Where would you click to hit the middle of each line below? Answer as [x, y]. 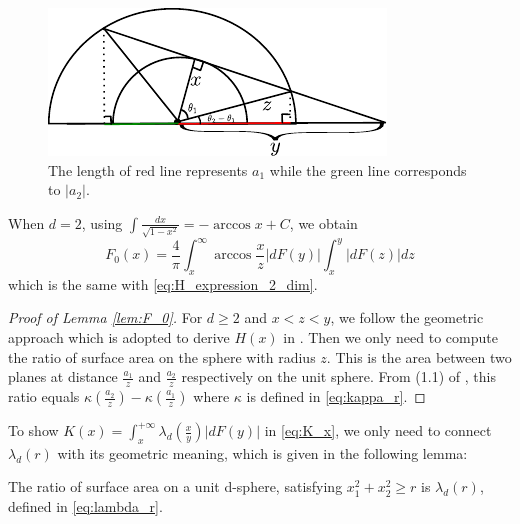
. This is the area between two [419, 356]
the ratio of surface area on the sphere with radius [162, 356]
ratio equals [44, 396]
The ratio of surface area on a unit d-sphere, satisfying [175, 486]
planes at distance [63, 376]
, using [102, 222]
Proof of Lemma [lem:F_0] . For [105, 317]
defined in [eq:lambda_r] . [85, 506]
